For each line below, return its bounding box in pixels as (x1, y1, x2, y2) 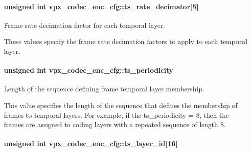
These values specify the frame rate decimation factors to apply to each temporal (4, 36, 248, 46)
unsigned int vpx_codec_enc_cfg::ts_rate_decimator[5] (4, 1, 199, 11)
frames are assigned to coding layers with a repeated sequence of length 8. (4, 119, 226, 130)
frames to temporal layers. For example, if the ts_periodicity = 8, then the (4, 109, 229, 120)
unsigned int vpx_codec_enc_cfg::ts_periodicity (4, 65, 174, 75)
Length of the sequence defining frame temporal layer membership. (4, 84, 205, 94)
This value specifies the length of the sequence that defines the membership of (4, 100, 238, 110)
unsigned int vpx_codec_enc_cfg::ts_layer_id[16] (4, 138, 178, 149)
